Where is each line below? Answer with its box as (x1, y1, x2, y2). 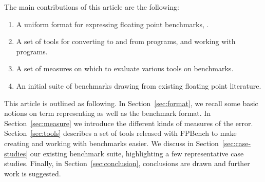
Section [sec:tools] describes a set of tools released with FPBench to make (4, 128, 237, 138)
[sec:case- (222, 137, 251, 148)
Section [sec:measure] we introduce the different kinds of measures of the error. (4, 117, 253, 128)
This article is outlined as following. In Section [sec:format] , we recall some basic (4, 97, 258, 108)
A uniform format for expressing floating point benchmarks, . (16, 18, 209, 29)
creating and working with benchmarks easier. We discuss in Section (4, 137, 219, 148)
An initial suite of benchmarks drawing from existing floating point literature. (16, 80, 261, 91)
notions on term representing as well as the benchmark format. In (4, 108, 211, 118)
